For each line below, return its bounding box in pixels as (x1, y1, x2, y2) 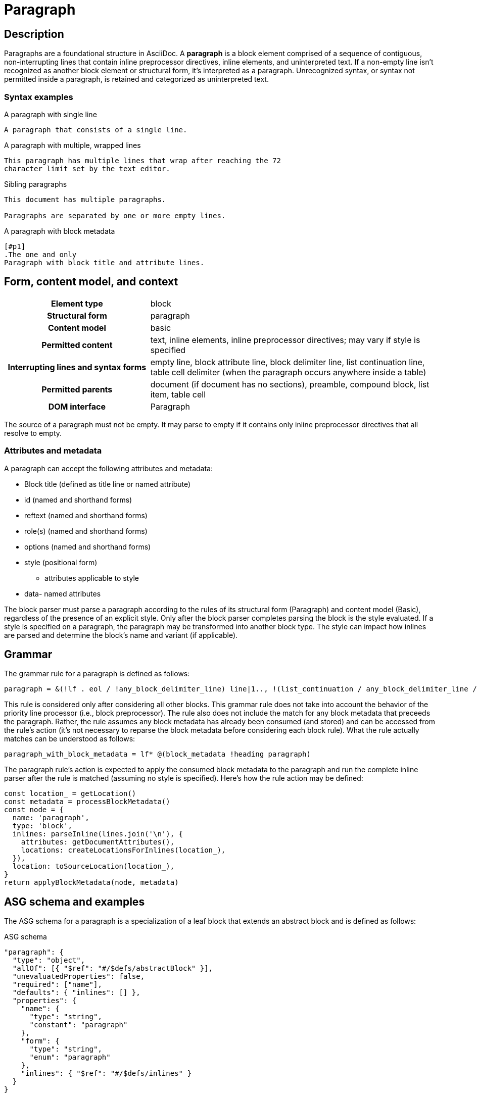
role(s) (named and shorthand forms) (24, 526, 148, 535)
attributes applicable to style (44, 573, 139, 582)
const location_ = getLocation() (4, 789, 136, 798)
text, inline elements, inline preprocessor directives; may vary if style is (150, 334, 420, 345)
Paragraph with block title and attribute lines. (4, 258, 205, 267)
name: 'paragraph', (12, 814, 89, 822)
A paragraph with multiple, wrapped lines (4, 140, 141, 149)
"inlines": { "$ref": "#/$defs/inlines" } (21, 1069, 192, 1078)
